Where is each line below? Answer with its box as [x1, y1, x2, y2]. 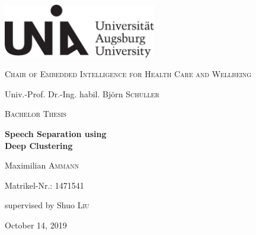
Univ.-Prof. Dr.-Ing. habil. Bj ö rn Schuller [5, 87, 159, 100]
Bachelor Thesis [5, 107, 66, 120]
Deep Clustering [5, 139, 73, 151]
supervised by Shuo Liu [5, 199, 89, 211]
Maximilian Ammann [5, 159, 79, 172]
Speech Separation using [5, 127, 107, 139]
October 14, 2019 [5, 218, 67, 231]
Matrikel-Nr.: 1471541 [5, 179, 84, 191]
